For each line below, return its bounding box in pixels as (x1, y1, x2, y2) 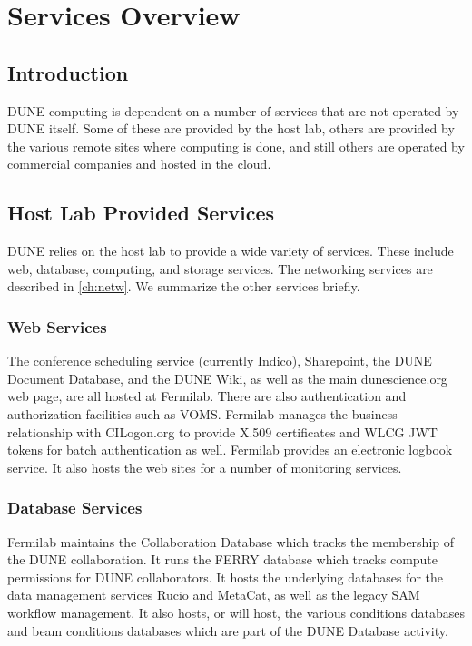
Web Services (7, 315, 107, 338)
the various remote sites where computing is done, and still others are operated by (7, 136, 465, 155)
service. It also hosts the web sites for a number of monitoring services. (7, 457, 402, 476)
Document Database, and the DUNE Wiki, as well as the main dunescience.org (7, 368, 447, 387)
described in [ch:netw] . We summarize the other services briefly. (7, 277, 360, 296)
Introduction (7, 58, 129, 86)
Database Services (7, 496, 143, 519)
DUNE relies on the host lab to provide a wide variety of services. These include (7, 241, 454, 260)
